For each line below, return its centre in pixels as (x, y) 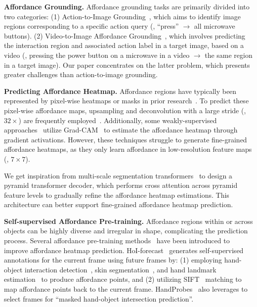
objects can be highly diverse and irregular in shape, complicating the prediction (126, 231)
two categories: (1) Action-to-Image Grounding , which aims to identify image (123, 16)
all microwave (214, 26)
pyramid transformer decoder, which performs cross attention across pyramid (121, 185)
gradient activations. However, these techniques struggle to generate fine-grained (126, 139)
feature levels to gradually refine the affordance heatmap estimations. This (117, 195)
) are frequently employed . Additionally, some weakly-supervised (118, 120)
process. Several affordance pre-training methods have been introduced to (117, 241)
